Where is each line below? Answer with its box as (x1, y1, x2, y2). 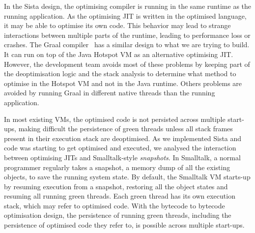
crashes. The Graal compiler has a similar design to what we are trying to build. (4, 39, 250, 50)
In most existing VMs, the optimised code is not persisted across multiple (4, 114, 226, 124)
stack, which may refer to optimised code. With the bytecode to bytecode (4, 200, 225, 210)
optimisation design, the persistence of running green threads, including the (4, 210, 231, 220)
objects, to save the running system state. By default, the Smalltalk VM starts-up (4, 172, 251, 182)
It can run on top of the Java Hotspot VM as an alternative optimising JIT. (4, 49, 233, 59)
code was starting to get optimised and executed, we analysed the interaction (4, 143, 236, 153)
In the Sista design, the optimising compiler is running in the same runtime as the (4, 1, 252, 11)
